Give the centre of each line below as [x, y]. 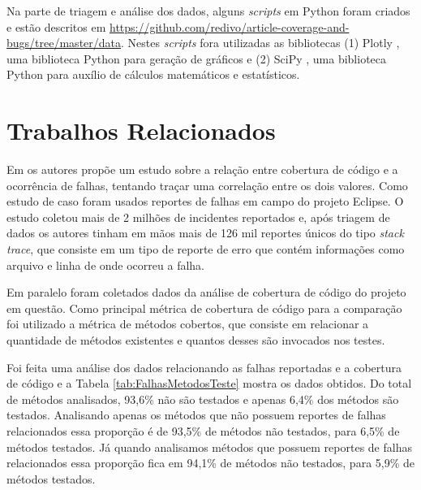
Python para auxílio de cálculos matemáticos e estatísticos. [153, 74]
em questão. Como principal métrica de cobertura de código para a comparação [204, 308]
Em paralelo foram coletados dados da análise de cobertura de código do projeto [206, 292]
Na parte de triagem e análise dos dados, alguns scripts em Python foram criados [208, 11]
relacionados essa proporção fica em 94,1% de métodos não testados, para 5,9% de [211, 463]
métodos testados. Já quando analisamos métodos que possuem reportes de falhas [209, 447]
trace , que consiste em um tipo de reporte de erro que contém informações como [206, 249]
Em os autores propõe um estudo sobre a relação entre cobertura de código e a [202, 169]
